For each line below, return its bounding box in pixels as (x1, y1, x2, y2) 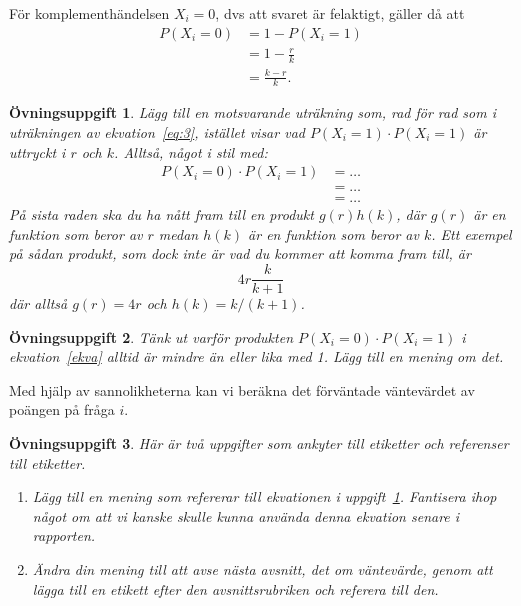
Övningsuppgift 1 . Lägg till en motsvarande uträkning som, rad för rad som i (9, 102, 497, 123)
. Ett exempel (431, 223, 512, 244)
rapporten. (32, 525, 96, 546)
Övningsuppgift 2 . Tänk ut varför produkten (9, 326, 293, 347)
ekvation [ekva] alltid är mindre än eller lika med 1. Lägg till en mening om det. (9, 346, 504, 367)
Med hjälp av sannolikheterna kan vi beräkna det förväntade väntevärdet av (9, 379, 475, 400)
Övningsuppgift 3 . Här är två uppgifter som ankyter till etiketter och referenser (9, 433, 509, 454)
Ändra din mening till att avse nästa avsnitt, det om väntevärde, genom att (32, 559, 493, 580)
